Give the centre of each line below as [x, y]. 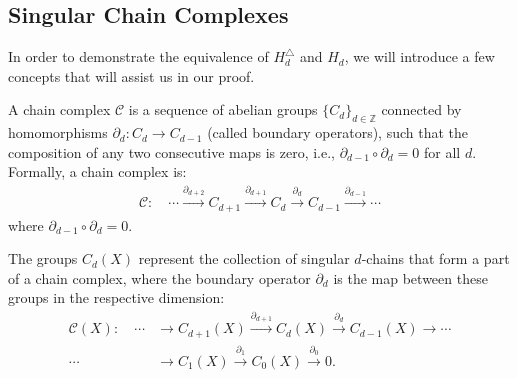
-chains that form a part [435, 258]
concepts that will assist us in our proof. [131, 75]
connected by [421, 109]
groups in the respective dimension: [116, 297]
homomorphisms [58, 132]
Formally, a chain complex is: [97, 171]
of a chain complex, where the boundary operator [159, 277]
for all [442, 151]
